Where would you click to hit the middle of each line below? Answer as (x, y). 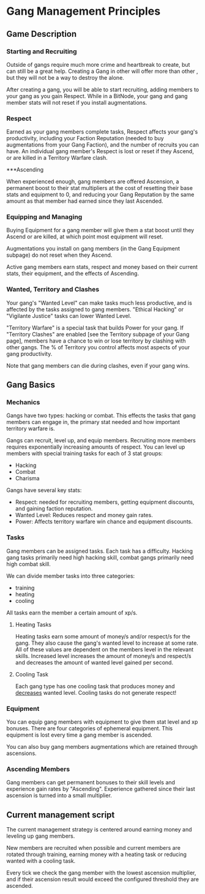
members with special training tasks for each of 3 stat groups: (85, 453)
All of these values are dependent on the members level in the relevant (104, 649)
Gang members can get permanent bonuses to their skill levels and (91, 782)
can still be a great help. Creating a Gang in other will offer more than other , (102, 71)
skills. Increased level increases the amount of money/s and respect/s (103, 656)
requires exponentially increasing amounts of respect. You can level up (96, 447)
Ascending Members (38, 769)
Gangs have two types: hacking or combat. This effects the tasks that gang (101, 415)
